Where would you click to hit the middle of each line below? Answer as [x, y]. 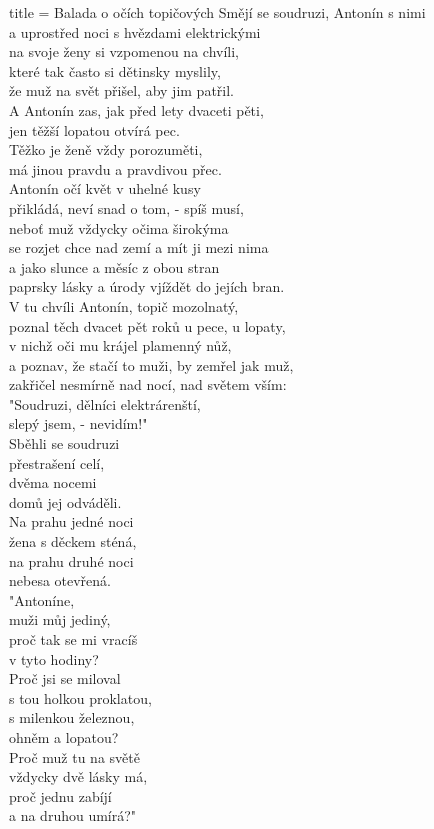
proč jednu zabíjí [60, 795]
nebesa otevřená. [60, 580]
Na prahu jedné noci [71, 521]
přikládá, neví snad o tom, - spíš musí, [126, 207]
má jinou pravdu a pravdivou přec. [115, 168]
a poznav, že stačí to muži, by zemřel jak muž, [151, 364]
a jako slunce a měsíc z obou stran [114, 266]
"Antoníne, [42, 599]
